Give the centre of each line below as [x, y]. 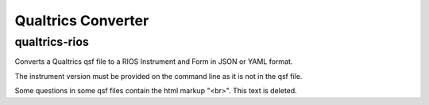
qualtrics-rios [52, 42]
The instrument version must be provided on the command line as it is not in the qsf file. [158, 76]
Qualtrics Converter [82, 21]
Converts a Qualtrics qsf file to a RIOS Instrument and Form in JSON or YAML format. [154, 62]
